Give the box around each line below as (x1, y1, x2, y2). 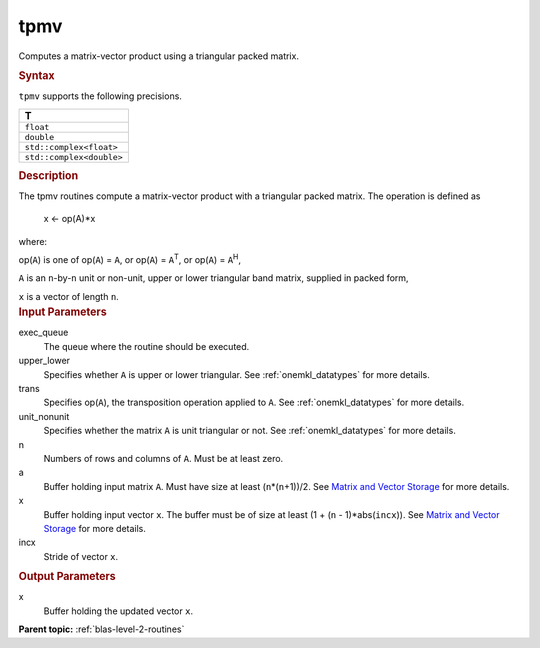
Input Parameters (18, 305, 107, 319)
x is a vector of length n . (18, 290, 119, 302)
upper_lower (18, 355, 70, 367)
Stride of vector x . (43, 550, 119, 562)
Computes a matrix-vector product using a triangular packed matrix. (18, 50, 300, 62)
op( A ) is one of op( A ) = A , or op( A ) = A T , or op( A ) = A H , (18, 252, 242, 266)
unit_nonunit (18, 410, 70, 422)
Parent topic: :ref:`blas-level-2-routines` (18, 623, 185, 635)
